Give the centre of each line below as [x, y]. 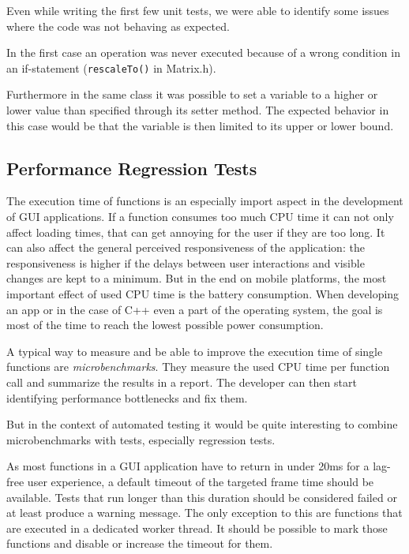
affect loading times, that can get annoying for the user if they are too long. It [196, 232]
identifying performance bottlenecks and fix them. [127, 397]
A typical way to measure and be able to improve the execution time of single [195, 351]
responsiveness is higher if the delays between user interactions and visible [186, 262]
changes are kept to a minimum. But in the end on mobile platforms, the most [197, 278]
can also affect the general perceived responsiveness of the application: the [186, 247]
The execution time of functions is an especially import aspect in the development [205, 201]
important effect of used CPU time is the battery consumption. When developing [203, 293]
